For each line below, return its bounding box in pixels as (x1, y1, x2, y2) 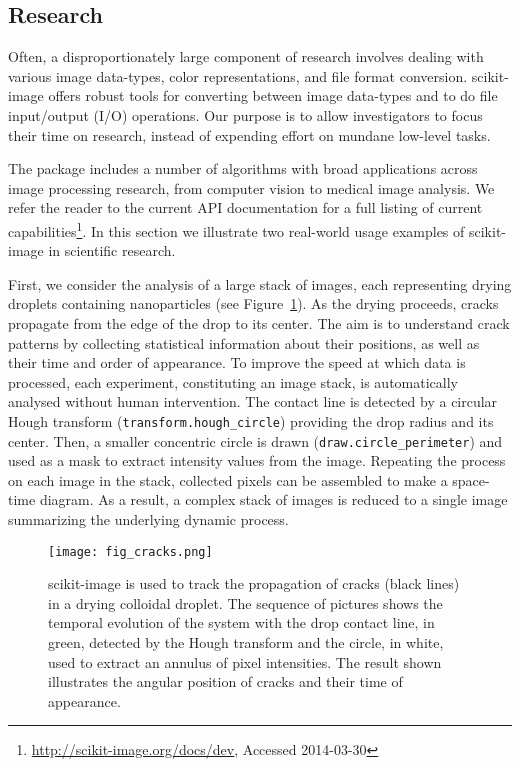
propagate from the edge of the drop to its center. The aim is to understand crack (8, 312, 510, 333)
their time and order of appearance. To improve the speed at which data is (8, 352, 466, 373)
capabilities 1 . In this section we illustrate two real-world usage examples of (8, 217, 465, 241)
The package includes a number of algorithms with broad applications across (8, 158, 478, 179)
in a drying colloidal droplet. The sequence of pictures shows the (48, 592, 443, 613)
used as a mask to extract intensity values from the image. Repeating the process (8, 450, 506, 471)
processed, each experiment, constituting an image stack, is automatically (8, 371, 458, 392)
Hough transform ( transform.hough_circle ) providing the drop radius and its (8, 410, 494, 431)
